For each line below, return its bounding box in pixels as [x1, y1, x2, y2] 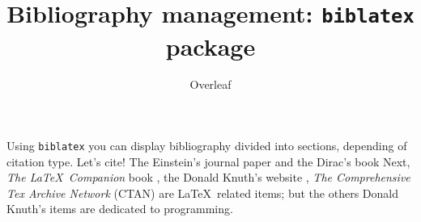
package [165, 29, 256, 62]
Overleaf [189, 76, 232, 93]
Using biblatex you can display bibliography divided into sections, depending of [6, 137, 407, 154]
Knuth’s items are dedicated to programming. [6, 200, 233, 217]
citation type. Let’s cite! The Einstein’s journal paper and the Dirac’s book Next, [6, 153, 410, 170]
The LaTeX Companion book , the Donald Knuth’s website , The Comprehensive [6, 169, 410, 186]
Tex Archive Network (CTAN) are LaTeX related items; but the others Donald [6, 184, 398, 201]
